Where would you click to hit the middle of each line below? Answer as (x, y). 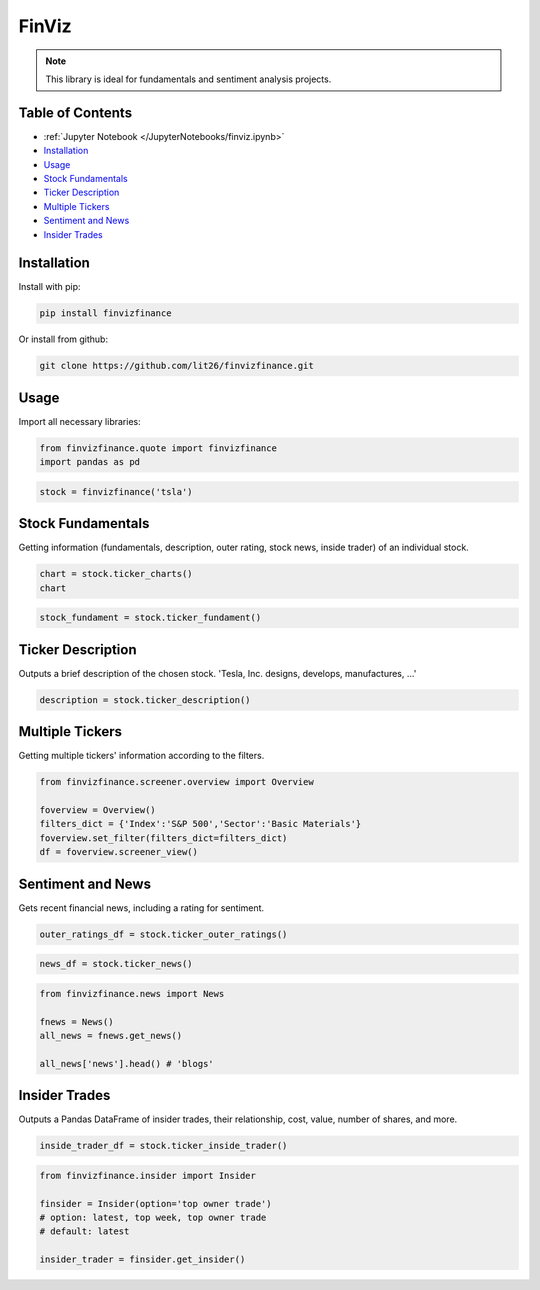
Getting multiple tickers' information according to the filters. (141, 756)
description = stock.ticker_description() (145, 699)
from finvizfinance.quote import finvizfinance (158, 448)
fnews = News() (76, 1021)
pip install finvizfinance (105, 313)
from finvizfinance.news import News (132, 993)
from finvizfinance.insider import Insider (148, 1175)
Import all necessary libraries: (79, 421)
